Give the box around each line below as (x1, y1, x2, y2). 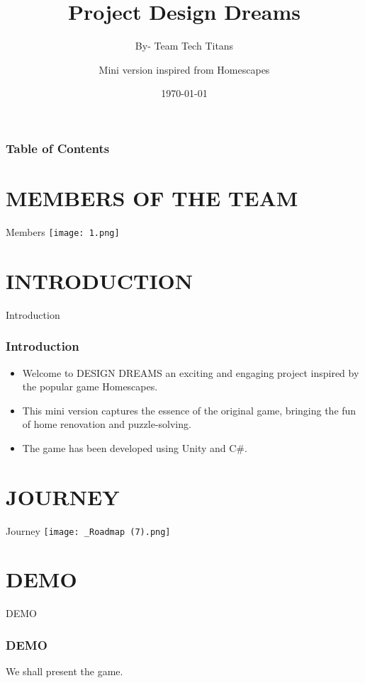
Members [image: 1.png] (6, 224, 120, 239)
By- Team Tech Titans (135, 38, 234, 53)
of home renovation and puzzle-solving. (22, 417, 191, 431)
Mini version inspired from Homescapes (99, 62, 270, 77)
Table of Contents (6, 139, 110, 157)
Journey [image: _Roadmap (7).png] (6, 523, 171, 538)
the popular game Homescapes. (22, 379, 158, 394)
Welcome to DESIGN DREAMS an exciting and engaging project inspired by (22, 365, 359, 380)
